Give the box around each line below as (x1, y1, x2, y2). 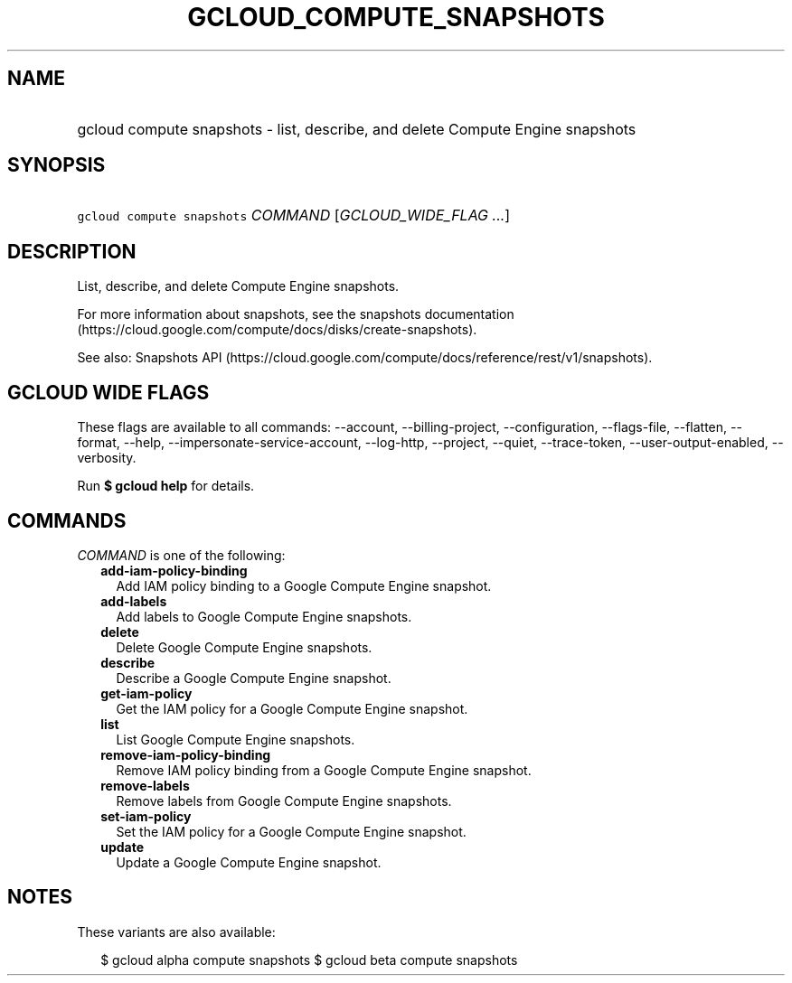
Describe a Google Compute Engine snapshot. (116, 669, 391, 686)
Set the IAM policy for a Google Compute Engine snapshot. (116, 823, 467, 839)
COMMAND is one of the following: (77, 547, 286, 563)
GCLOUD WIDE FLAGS (7, 380, 210, 404)
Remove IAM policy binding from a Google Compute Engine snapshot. (116, 762, 532, 778)
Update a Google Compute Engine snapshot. (116, 854, 382, 870)
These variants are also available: (77, 923, 276, 940)
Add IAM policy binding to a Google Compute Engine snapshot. (116, 577, 492, 594)
